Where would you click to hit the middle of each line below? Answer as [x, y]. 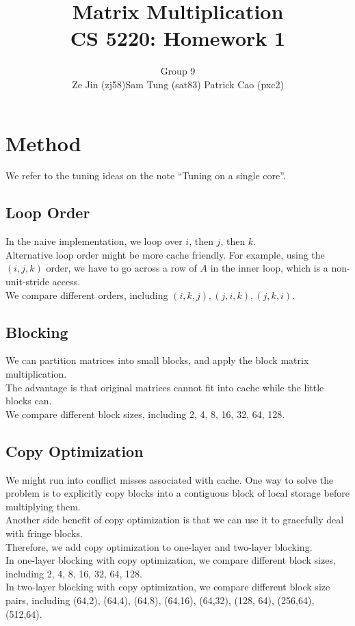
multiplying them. [43, 506]
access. [66, 282]
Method [43, 143]
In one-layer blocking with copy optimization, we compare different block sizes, [171, 560]
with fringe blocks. [44, 533]
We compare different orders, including [87, 295]
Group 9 [178, 71]
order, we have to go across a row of [121, 268]
